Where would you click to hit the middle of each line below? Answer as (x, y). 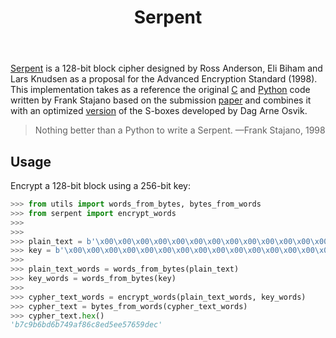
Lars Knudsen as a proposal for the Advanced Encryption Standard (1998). (164, 79)
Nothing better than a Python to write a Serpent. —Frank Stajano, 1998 (180, 130)
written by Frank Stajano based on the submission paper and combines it (161, 100)
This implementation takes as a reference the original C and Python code (160, 90)
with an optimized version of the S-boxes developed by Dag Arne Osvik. (159, 111)
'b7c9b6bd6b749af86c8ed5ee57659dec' (86, 325)
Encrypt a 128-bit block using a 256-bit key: (100, 185)
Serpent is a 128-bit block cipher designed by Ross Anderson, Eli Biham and (166, 68)
